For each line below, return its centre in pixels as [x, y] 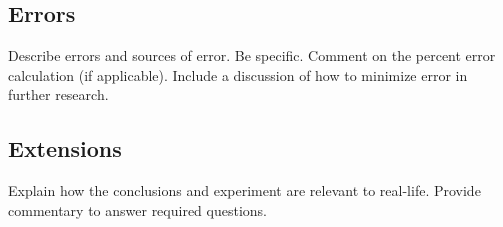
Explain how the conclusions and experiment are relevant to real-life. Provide [244, 190]
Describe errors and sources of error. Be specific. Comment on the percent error [252, 55]
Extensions [65, 148]
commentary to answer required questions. [137, 209]
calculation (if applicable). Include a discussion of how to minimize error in [238, 74]
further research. [58, 94]
